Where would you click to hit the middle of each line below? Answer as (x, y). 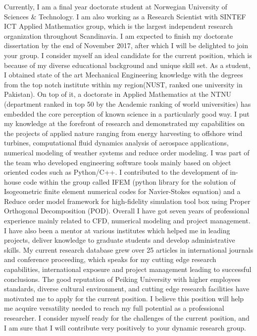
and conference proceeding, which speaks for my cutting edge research (110, 259)
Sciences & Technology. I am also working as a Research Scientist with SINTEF (125, 16)
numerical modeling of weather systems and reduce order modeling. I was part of (127, 152)
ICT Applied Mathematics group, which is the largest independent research (119, 26)
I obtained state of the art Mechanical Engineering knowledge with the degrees (124, 75)
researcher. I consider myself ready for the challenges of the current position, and (127, 318)
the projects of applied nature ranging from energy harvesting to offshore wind (123, 133)
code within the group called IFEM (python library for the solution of (129, 181)
